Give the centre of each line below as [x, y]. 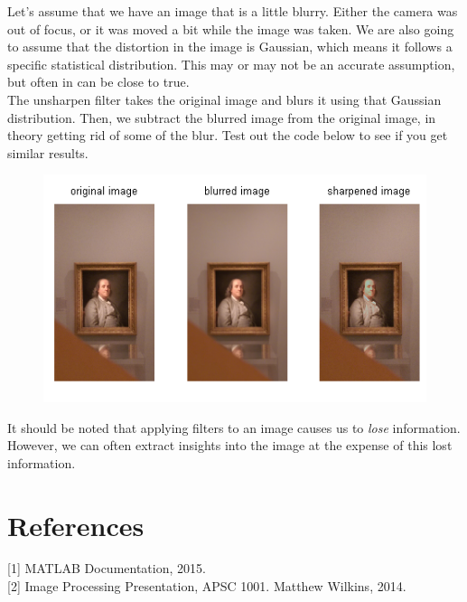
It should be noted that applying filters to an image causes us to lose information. [234, 427]
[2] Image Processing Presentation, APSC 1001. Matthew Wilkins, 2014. [207, 586]
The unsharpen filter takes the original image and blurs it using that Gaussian [224, 99]
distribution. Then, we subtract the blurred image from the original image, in [222, 117]
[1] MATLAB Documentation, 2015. [107, 568]
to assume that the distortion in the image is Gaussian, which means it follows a [230, 47]
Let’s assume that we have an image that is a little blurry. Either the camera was [233, 11]
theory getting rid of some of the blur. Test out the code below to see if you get [228, 135]
